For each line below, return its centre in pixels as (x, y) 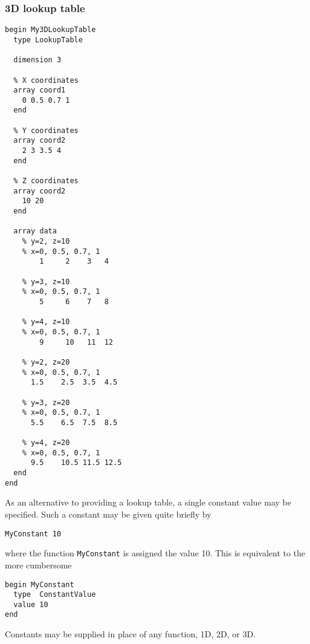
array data (35, 231)
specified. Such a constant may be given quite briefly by (108, 514)
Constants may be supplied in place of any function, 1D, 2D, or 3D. (131, 634)
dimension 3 (37, 60)
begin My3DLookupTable (50, 30)
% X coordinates (46, 80)
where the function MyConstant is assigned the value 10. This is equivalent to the (155, 553)
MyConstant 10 (33, 534)
